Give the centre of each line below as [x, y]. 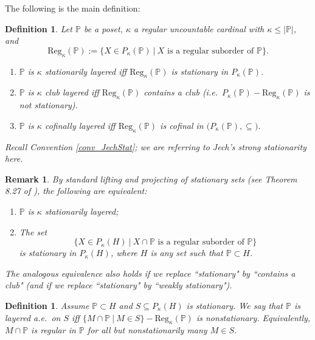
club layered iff [72, 92]
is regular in [54, 330]
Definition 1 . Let [39, 28]
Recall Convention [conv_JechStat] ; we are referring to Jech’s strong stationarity [156, 146]
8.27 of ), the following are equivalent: [76, 191]
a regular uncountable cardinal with [199, 28]
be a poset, [103, 28]
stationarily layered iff [86, 71]
